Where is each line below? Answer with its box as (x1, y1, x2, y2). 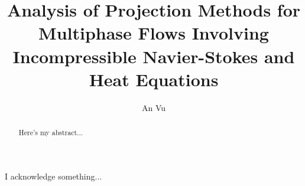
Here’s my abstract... (18, 128, 83, 138)
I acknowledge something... (5, 169, 102, 182)
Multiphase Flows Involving (38, 21, 269, 45)
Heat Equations (89, 67, 219, 91)
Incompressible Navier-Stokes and (12, 44, 295, 68)
